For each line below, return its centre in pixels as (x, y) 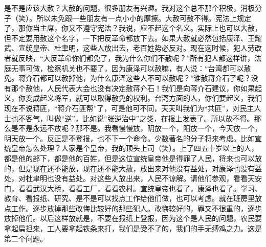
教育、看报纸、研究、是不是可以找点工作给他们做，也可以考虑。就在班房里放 (133, 198)
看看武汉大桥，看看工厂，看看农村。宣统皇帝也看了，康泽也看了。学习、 (140, 188)
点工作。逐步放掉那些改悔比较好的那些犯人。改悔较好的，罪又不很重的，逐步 (133, 208)
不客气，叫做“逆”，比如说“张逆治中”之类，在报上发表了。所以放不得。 (136, 118)
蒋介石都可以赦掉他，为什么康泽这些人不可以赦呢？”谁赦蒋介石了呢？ (135, 78)
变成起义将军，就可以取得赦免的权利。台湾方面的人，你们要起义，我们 (143, 98)
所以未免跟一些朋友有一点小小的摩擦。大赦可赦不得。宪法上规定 (143, 18)
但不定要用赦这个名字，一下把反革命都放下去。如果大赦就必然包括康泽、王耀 (133, 38)
